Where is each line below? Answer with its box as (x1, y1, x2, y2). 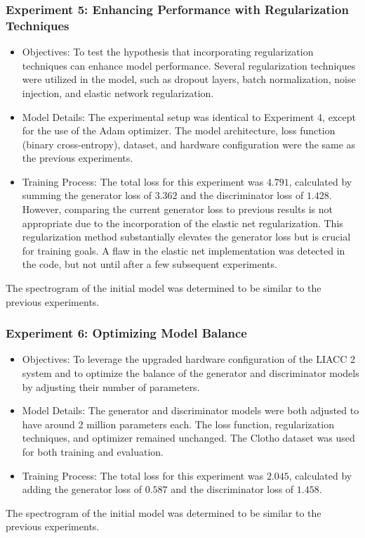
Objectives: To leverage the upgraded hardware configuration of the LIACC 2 (22, 352, 355, 366)
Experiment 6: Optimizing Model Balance (6, 324, 247, 342)
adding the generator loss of (22, 482, 142, 497)
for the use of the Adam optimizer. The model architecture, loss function (22, 123, 336, 138)
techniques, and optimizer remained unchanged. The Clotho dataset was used (22, 430, 355, 445)
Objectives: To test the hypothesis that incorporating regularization (22, 44, 314, 59)
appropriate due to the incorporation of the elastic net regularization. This (22, 215, 343, 230)
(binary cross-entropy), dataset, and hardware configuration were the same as (22, 136, 356, 151)
